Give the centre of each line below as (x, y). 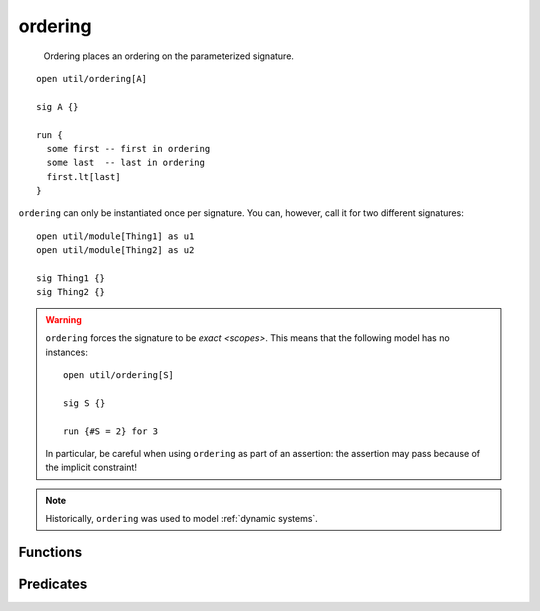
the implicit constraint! (91, 467)
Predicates (53, 583)
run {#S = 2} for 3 (111, 431)
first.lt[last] (83, 176)
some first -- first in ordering (128, 148)
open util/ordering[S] (119, 374)
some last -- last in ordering (125, 163)
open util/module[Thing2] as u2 (115, 250)
